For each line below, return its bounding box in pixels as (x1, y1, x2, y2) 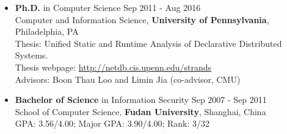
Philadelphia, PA (15, 25, 79, 38)
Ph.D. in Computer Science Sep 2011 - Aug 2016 (15, 1, 201, 13)
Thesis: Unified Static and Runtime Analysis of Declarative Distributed (15, 37, 282, 49)
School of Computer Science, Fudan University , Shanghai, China (15, 105, 266, 118)
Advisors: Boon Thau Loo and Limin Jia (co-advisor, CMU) (15, 72, 241, 85)
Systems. (15, 49, 48, 62)
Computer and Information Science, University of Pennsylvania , (15, 13, 269, 26)
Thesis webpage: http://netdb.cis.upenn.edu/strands (15, 60, 212, 73)
